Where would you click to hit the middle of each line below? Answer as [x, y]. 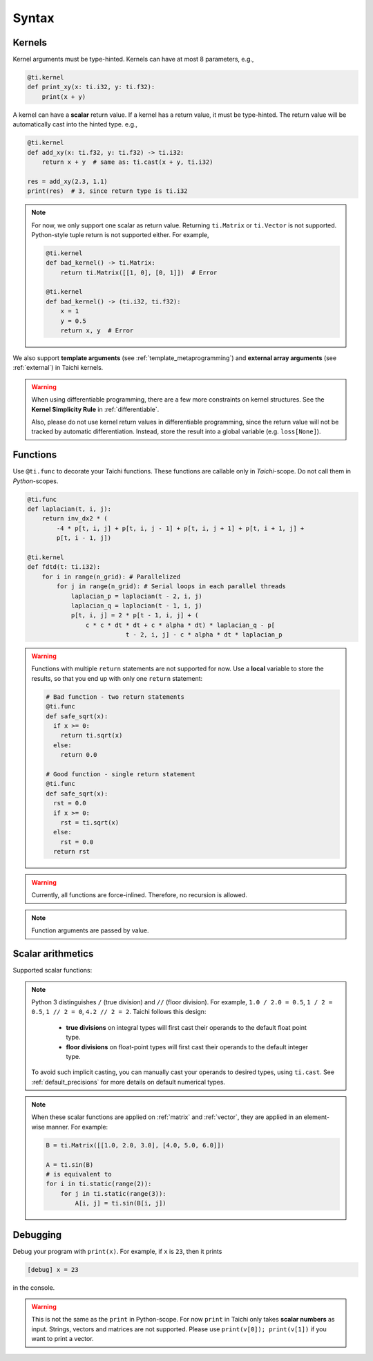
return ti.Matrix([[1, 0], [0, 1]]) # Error [139, 272]
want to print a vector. [63, 1339]
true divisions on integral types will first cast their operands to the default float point [186, 1027]
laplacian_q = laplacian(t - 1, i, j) [137, 606]
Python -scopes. [36, 481]
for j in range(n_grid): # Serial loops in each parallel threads [171, 586]
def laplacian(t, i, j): [69, 509]
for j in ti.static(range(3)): [113, 1193]
